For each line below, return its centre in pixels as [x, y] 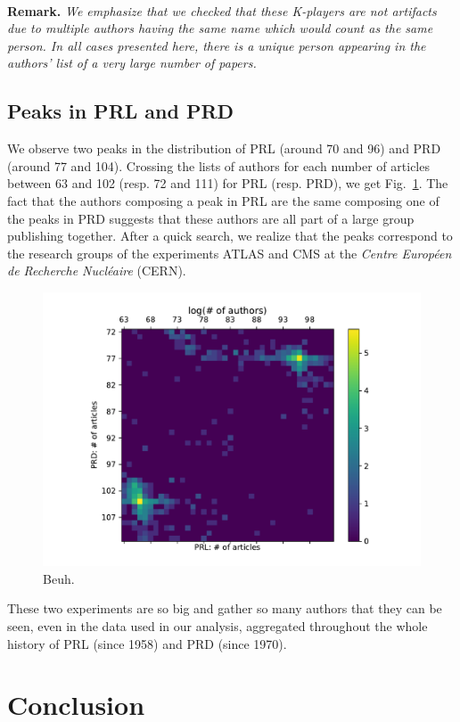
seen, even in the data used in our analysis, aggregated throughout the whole [218, 625]
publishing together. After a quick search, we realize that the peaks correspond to [230, 236]
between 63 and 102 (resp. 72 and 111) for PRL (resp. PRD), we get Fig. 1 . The [228, 183]
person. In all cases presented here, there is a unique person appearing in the [217, 45]
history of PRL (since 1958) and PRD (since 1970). [147, 643]
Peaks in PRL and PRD [121, 111]
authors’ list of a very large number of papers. [132, 63]
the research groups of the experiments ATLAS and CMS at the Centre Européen [230, 253]
